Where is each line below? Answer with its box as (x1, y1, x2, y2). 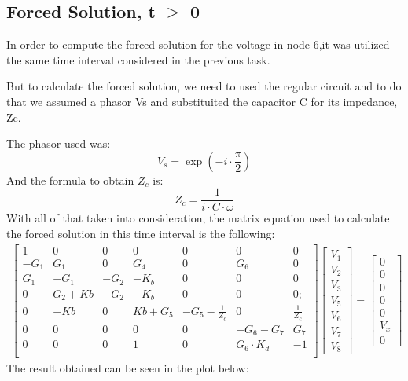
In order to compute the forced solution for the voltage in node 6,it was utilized (6, 36, 390, 53)
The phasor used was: (6, 135, 111, 152)
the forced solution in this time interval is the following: (6, 225, 275, 242)
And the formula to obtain (6, 171, 134, 188)
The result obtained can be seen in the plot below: (6, 359, 249, 376)
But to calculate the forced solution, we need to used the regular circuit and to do (6, 78, 402, 94)
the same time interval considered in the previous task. (6, 51, 270, 68)
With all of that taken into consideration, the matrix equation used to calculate (6, 210, 390, 226)
